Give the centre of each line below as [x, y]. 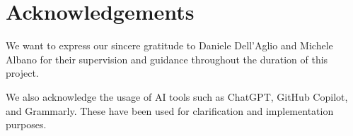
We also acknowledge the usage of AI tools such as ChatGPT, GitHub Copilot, [177, 96]
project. [22, 73]
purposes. [26, 124]
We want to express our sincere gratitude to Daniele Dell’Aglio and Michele [169, 45]
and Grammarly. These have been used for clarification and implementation [170, 110]
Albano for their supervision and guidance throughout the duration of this [167, 59]
